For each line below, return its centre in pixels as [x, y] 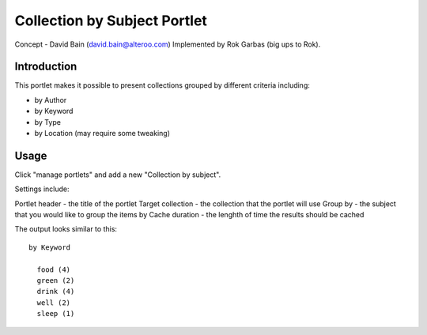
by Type [47, 122]
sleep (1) [56, 314]
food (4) [54, 269]
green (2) [56, 281]
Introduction [46, 67]
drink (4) [56, 292]
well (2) [54, 303]
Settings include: [42, 189]
